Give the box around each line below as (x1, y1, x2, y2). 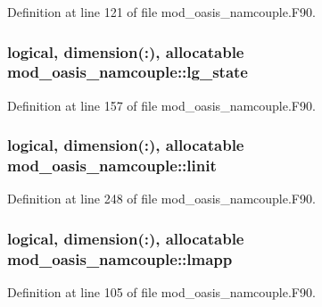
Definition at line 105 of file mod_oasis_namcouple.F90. (7, 283, 316, 302)
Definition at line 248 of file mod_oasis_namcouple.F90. (7, 189, 316, 208)
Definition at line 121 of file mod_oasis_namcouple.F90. (7, 3, 316, 21)
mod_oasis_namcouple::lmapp (7, 247, 233, 270)
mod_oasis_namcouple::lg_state (7, 61, 248, 83)
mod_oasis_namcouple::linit (7, 154, 217, 177)
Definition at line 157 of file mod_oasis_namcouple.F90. (7, 95, 316, 114)
